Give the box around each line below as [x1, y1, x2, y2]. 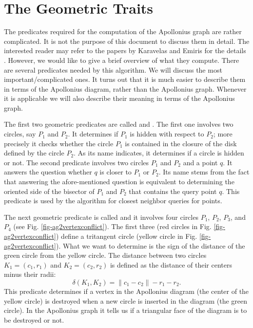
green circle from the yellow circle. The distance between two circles [4, 250, 207, 260]
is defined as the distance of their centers [110, 259, 232, 270]
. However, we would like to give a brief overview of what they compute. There [4, 55, 239, 65]
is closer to [99, 167, 132, 177]
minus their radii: [4, 269, 56, 279]
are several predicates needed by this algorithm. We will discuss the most [4, 64, 222, 75]
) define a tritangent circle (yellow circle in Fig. [56, 231, 197, 241]
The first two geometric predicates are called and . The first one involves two [4, 119, 234, 129]
